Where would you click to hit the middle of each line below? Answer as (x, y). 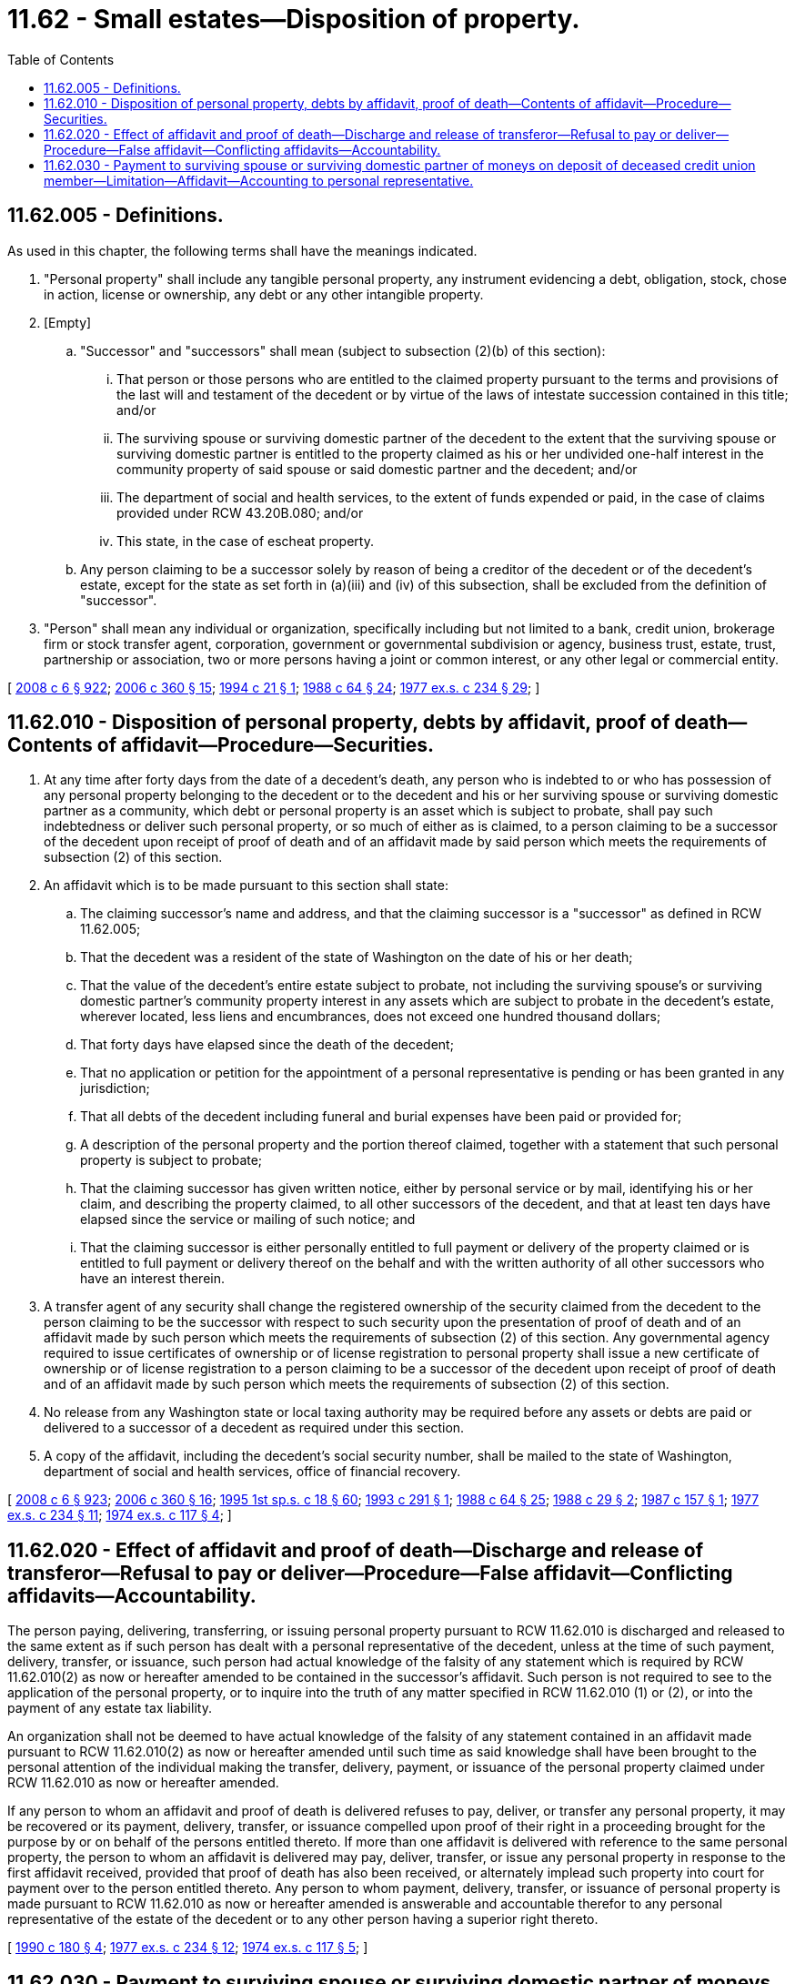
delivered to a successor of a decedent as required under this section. (254, 1428)
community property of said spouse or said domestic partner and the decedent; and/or (377, 469)
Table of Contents (61, 59)
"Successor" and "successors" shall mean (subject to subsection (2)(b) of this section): (343, 350)
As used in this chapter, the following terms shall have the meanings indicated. (242, 250)
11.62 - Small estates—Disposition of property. (294, 19)
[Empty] (68, 322)
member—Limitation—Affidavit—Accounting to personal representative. (259, 180)
